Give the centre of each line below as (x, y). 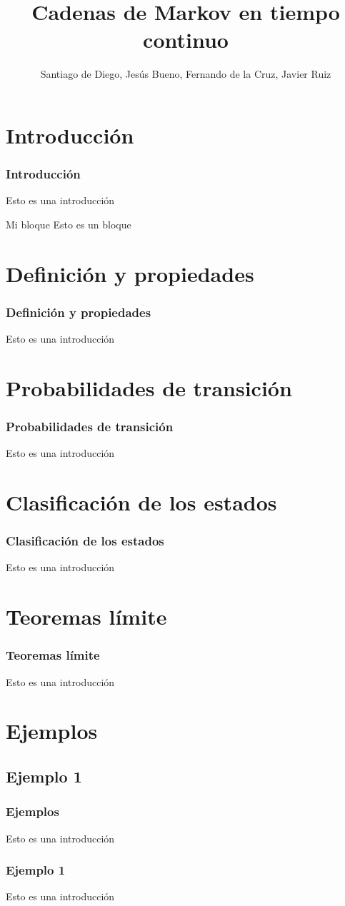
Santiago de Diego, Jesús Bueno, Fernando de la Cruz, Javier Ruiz (186, 74)
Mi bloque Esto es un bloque (69, 224)
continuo (186, 40)
